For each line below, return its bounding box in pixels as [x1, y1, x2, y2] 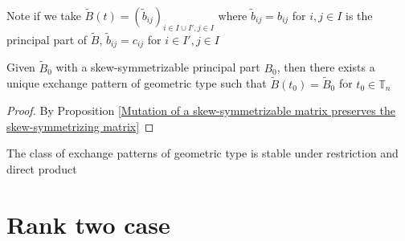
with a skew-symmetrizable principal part [55, 59, 260, 76]
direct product [6, 160, 77, 177]
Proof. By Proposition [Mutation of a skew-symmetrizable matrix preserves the [6, 102, 395, 119]
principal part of [6, 31, 88, 48]
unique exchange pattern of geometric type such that [6, 75, 267, 92]
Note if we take [6, 7, 81, 23]
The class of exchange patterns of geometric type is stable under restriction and [6, 145, 399, 161]
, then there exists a [276, 59, 375, 76]
